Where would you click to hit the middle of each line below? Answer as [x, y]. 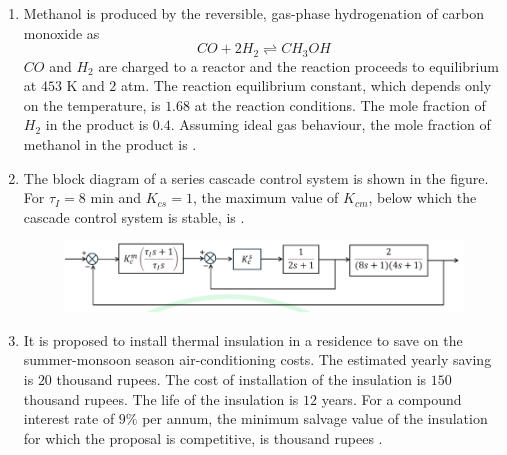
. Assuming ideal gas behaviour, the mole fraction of [330, 124]
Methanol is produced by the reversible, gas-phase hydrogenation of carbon [254, 13]
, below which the [422, 197]
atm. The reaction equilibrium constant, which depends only [306, 85]
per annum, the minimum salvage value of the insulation [315, 418]
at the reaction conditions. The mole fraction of [340, 104]
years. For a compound [391, 398]
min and [116, 197]
